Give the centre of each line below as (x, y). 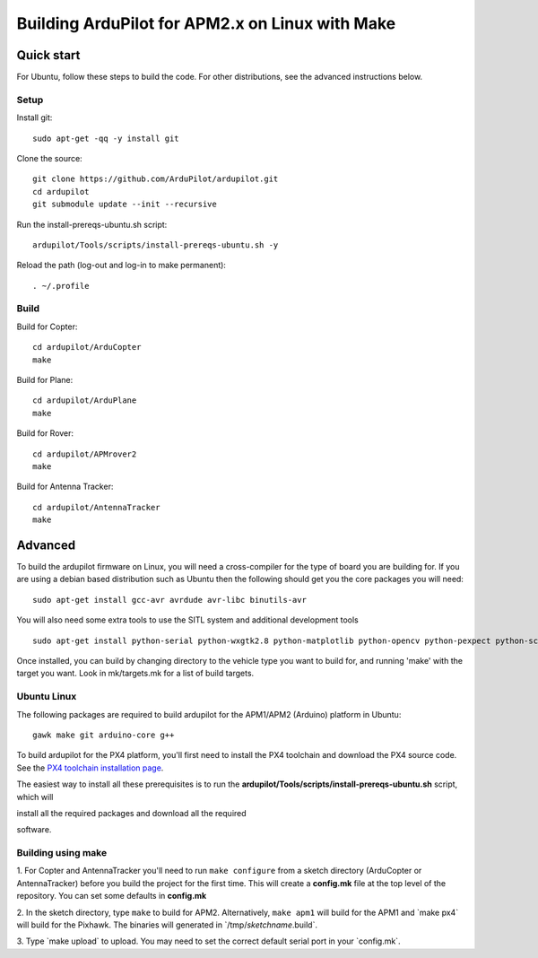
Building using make (62, 853)
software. (34, 830)
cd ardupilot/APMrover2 (85, 454)
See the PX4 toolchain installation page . (90, 768)
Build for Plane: (45, 380)
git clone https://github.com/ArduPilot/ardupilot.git (156, 179)
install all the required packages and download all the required (131, 813)
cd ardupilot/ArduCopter (87, 347)
